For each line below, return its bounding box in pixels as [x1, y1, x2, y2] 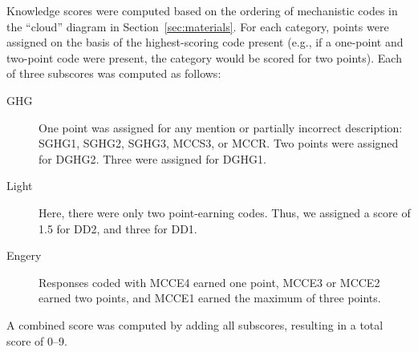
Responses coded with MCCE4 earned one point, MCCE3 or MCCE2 [39, 273, 380, 290]
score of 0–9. [6, 332, 67, 349]
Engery [6, 247, 42, 264]
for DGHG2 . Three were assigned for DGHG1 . [39, 150, 266, 167]
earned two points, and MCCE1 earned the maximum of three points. [39, 289, 381, 306]
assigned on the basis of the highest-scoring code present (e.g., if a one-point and [6, 34, 404, 51]
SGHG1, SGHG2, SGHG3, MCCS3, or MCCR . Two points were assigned [39, 135, 399, 152]
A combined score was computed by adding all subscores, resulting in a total [6, 316, 384, 333]
